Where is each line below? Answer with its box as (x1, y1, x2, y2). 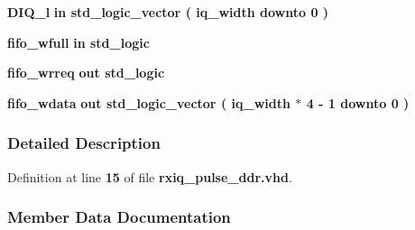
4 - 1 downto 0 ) (306, 93, 410, 112)
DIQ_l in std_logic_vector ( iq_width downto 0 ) (7, 3, 329, 21)
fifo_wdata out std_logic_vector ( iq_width (7, 93, 290, 112)
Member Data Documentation (7, 206, 231, 228)
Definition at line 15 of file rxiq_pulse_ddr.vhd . (7, 167, 292, 186)
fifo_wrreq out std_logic (7, 63, 165, 82)
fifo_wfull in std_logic (7, 32, 150, 51)
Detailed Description (7, 132, 161, 154)
